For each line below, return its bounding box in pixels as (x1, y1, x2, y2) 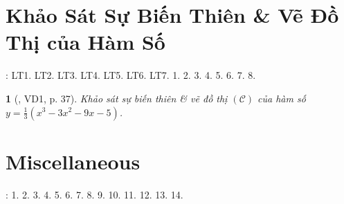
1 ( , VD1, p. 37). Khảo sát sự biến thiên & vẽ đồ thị (6, 91, 228, 105)
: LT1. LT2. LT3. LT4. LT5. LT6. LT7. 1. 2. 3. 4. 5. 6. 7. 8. (6, 68, 256, 82)
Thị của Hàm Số (6, 28, 165, 56)
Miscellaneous (6, 147, 141, 175)
